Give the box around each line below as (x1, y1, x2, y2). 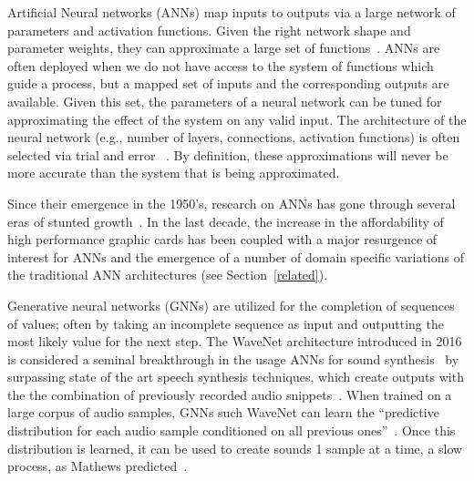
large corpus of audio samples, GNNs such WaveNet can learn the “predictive (7, 403, 439, 422)
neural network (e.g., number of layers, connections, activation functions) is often (7, 128, 460, 147)
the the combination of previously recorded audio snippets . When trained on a (7, 384, 452, 404)
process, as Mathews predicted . (7, 456, 188, 476)
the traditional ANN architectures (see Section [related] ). (7, 265, 328, 284)
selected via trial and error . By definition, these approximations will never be (7, 145, 448, 164)
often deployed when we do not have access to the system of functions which (7, 56, 434, 75)
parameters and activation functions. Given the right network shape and (7, 20, 411, 39)
